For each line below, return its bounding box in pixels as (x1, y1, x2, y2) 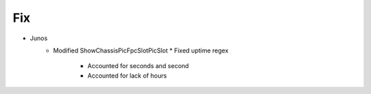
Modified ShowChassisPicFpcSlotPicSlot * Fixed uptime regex (53, 46, 229, 54)
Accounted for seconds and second (87, 62, 189, 70)
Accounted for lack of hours (87, 72, 168, 80)
